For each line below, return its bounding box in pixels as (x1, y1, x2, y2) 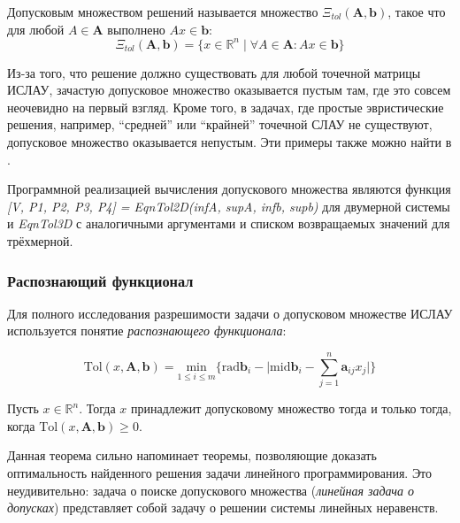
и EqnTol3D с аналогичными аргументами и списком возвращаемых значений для (7, 214, 450, 233)
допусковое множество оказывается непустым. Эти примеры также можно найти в (7, 133, 452, 151)
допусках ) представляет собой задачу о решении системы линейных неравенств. (7, 498, 439, 517)
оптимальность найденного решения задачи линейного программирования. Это (7, 463, 433, 481)
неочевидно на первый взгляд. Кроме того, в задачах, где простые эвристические (7, 97, 444, 116)
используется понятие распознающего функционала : (7, 321, 287, 340)
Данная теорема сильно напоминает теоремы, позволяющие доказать (7, 446, 377, 465)
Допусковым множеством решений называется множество (7, 3, 318, 20)
